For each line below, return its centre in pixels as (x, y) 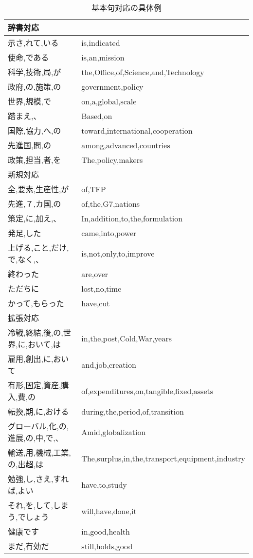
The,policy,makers (112, 159)
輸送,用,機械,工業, (39, 452)
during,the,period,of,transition (133, 411)
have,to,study (104, 484)
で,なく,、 (26, 259)
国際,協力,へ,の (35, 130)
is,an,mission (103, 57)
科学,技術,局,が (35, 72)
